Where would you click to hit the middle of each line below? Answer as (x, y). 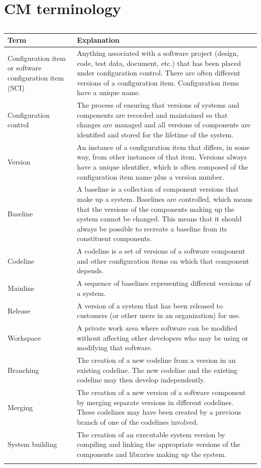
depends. (90, 270)
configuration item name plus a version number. (151, 176)
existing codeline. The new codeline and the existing (157, 370)
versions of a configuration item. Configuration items (158, 82)
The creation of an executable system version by (151, 434)
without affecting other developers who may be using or (163, 337)
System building (32, 444)
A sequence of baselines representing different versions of (164, 283)
